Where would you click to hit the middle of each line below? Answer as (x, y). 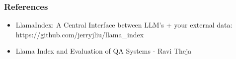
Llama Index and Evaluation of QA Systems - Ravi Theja (104, 51)
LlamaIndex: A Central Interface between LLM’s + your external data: (124, 25)
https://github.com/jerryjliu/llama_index (80, 34)
